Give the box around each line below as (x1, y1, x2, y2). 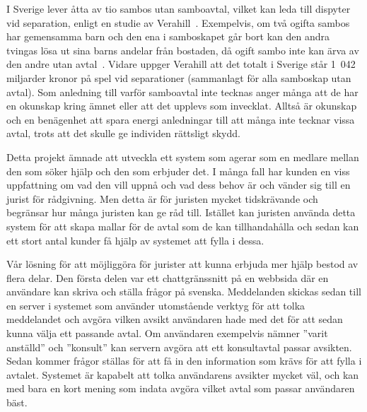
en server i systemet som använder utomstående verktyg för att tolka (6, 298, 305, 312)
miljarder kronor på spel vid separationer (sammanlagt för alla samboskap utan (6, 70, 351, 85)
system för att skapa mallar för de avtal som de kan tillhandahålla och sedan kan (6, 218, 359, 233)
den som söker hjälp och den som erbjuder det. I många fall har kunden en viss (6, 163, 350, 178)
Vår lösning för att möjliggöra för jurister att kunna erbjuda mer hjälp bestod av (6, 257, 359, 271)
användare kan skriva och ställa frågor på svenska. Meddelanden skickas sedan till (6, 284, 361, 299)
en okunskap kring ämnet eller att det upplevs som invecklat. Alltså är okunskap (6, 98, 357, 113)
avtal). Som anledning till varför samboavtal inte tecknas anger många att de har (6, 84, 359, 99)
